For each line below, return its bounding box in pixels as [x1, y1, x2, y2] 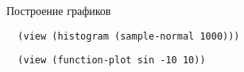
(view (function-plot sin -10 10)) [17, 55, 206, 66]
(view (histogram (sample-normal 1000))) [17, 30, 240, 42]
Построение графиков [6, 2, 111, 18]
